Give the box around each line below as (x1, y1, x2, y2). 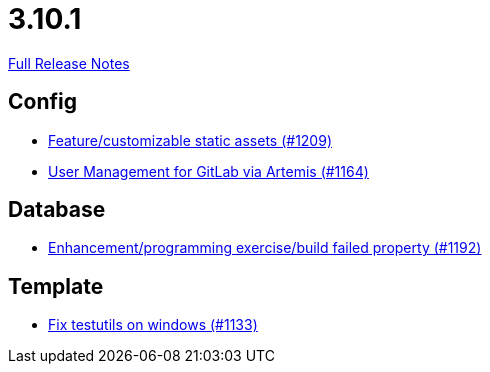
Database (8, 197, 106, 223)
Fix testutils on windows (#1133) (48, 316, 258, 334)
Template (8, 273, 104, 299)
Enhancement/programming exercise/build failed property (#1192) (48, 239, 482, 257)
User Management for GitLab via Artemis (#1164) (48, 162, 369, 180)
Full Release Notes (8, 54, 130, 72)
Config (8, 89, 77, 115)
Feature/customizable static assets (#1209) (48, 131, 332, 149)
